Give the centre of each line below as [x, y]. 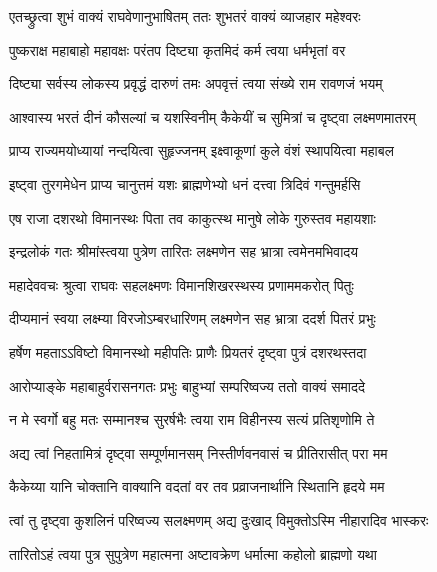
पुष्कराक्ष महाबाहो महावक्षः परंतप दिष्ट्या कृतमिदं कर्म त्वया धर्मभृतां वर [177, 49]
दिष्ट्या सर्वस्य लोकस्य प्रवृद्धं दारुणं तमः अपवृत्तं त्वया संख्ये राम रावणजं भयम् [196, 83]
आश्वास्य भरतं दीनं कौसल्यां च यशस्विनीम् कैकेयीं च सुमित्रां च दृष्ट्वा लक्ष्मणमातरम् [212, 116]
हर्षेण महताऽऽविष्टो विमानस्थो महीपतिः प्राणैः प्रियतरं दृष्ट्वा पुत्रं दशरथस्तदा [188, 351]
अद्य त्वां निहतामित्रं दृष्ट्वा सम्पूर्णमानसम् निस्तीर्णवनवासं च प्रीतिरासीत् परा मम [198, 452]
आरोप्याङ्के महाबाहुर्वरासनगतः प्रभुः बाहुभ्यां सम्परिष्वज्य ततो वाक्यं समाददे [187, 385]
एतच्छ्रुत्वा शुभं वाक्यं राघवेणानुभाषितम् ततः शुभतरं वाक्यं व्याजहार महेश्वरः [185, 16]
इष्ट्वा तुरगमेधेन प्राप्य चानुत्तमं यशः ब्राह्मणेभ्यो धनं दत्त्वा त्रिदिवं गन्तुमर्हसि [185, 183]
